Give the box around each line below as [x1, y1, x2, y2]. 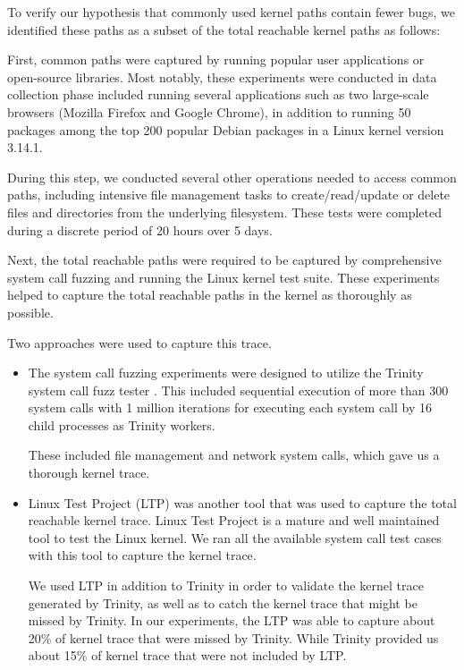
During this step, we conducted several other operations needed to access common [7, 167, 457, 186]
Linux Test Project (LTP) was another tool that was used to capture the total [28, 493, 457, 512]
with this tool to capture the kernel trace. [28, 546, 257, 564]
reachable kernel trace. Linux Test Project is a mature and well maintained [28, 511, 440, 530]
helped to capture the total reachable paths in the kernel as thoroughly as [7, 285, 412, 304]
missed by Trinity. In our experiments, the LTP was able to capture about [28, 611, 435, 630]
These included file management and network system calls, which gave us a [28, 445, 440, 464]
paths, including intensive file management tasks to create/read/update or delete [7, 185, 451, 204]
